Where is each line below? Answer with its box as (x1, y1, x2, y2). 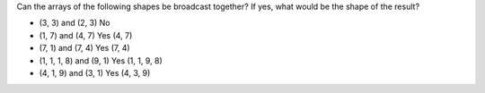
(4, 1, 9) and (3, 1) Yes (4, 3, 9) (39, 67, 151, 78)
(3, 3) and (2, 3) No (39, 18, 110, 29)
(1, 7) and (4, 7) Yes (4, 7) (39, 30, 133, 40)
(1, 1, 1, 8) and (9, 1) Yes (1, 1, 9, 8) (39, 55, 163, 66)
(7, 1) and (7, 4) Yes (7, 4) (39, 43, 130, 54)
